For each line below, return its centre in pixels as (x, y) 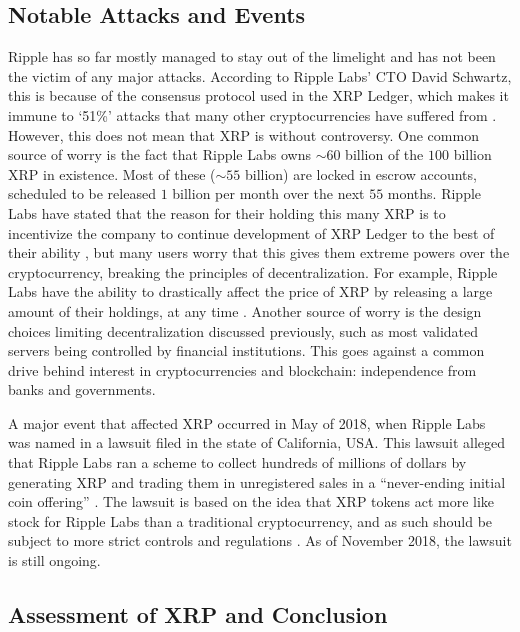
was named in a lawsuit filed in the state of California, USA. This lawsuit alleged (257, 442)
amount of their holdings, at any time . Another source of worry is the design (245, 310)
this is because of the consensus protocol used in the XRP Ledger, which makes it (258, 95)
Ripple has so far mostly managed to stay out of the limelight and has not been (252, 56)
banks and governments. (82, 389)
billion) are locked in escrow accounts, (360, 173)
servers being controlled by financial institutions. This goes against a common (246, 350)
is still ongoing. (54, 560)
